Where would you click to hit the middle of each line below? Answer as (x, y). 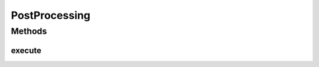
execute (26, 50)
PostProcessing (51, 15)
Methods (29, 31)
